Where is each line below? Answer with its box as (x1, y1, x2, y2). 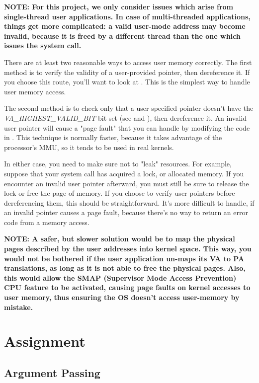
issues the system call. (4, 40, 82, 51)
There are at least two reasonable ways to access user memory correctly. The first (4, 57, 252, 67)
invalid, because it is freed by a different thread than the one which (4, 30, 241, 41)
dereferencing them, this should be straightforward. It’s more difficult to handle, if (4, 197, 255, 208)
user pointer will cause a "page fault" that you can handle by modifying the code (4, 122, 250, 133)
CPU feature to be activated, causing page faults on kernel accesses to (4, 282, 251, 293)
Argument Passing (4, 365, 100, 380)
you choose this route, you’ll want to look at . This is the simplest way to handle (4, 77, 250, 87)
